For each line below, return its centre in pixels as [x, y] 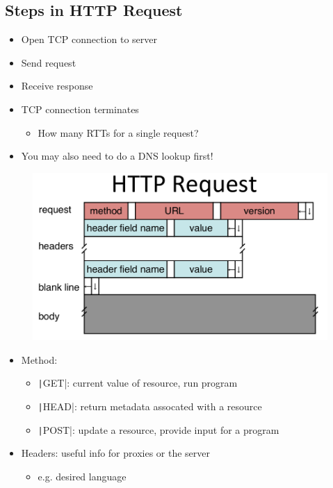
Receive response [57, 86]
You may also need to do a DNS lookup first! [117, 156]
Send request [49, 62]
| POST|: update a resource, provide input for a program [159, 429]
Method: [39, 359]
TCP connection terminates [80, 109]
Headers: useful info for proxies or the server [116, 453]
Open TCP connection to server [89, 39]
